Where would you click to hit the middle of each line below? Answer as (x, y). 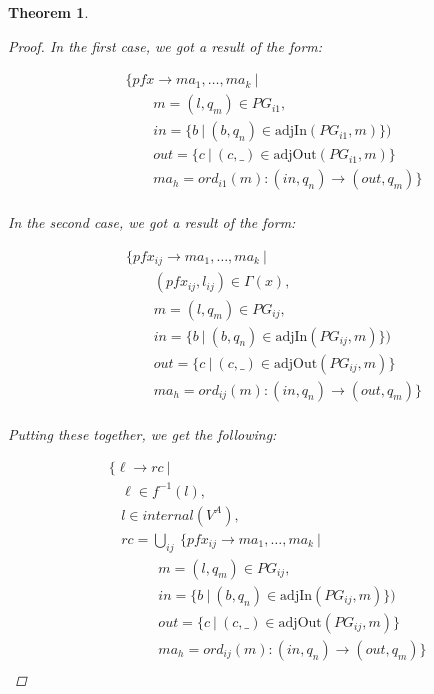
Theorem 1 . (48, 12)
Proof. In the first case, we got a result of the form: (165, 45)
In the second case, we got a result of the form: (152, 222)
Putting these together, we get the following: (142, 433)
